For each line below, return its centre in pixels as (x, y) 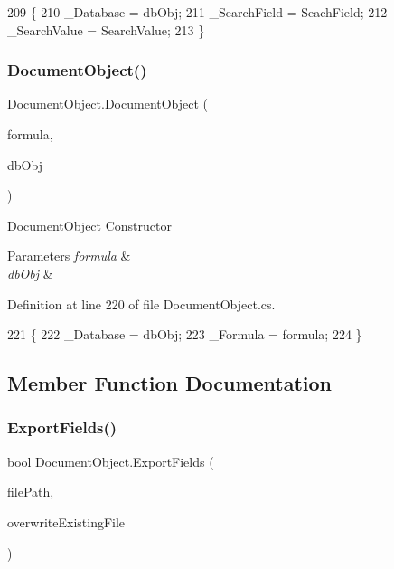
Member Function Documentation (170, 383)
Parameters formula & (69, 256)
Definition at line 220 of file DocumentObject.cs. (141, 303)
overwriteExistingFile (66, 522)
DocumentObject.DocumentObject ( (108, 104)
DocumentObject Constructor (89, 225)
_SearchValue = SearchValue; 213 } (106, 29)
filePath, (31, 492)
